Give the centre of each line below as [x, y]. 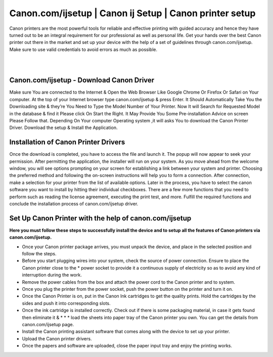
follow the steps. [39, 254]
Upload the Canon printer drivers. [57, 338]
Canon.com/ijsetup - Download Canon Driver [82, 80]
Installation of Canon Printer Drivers [67, 142]
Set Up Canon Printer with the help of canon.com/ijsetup [100, 218]
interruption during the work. [52, 275]
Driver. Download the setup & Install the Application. [63, 128]
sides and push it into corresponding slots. [66, 303]
